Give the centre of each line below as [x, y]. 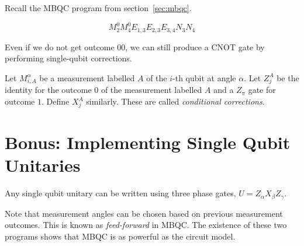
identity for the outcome [48, 90]
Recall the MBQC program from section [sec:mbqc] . [98, 8]
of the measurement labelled [151, 90]
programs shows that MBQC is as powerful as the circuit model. [120, 236]
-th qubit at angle [204, 77]
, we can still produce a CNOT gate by [195, 46]
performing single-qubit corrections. [68, 58]
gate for [262, 90]
